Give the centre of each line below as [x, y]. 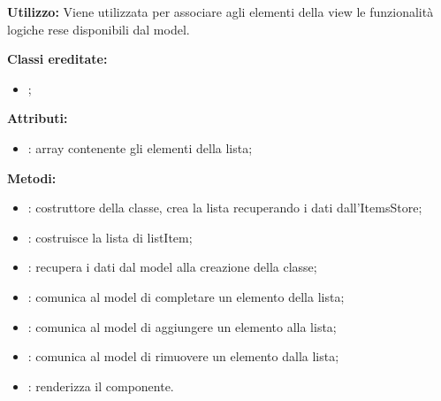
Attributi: [38, 118]
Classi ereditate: [57, 59]
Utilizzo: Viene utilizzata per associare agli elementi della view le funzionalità [220, 12]
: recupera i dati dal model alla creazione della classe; [172, 267]
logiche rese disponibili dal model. [99, 29]
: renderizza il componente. [101, 386]
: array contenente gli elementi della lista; [140, 147]
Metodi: [32, 177]
